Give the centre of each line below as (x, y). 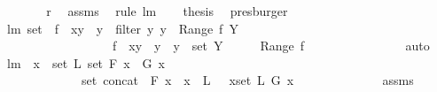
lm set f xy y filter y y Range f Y (122, 28)
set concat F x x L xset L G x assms (247, 80)
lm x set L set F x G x (86, 62)
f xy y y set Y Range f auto (271, 46)
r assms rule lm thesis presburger (167, 11)
